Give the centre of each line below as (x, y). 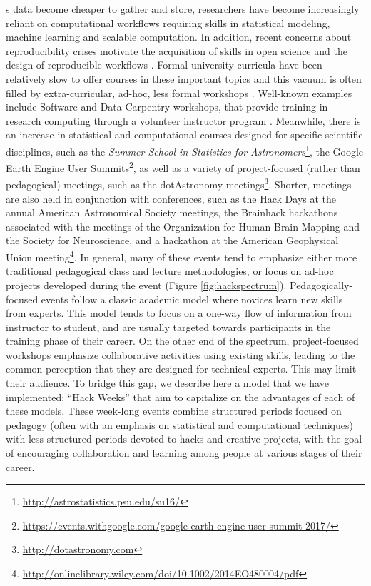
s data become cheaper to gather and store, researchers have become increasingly (183, 9)
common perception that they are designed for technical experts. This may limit (181, 369)
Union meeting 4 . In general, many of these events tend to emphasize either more (182, 256)
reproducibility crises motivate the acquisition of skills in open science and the (177, 50)
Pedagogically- (321, 284)
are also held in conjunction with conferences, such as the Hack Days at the (171, 198)
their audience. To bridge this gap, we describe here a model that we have (167, 383)
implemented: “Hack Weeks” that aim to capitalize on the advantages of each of (181, 396)
